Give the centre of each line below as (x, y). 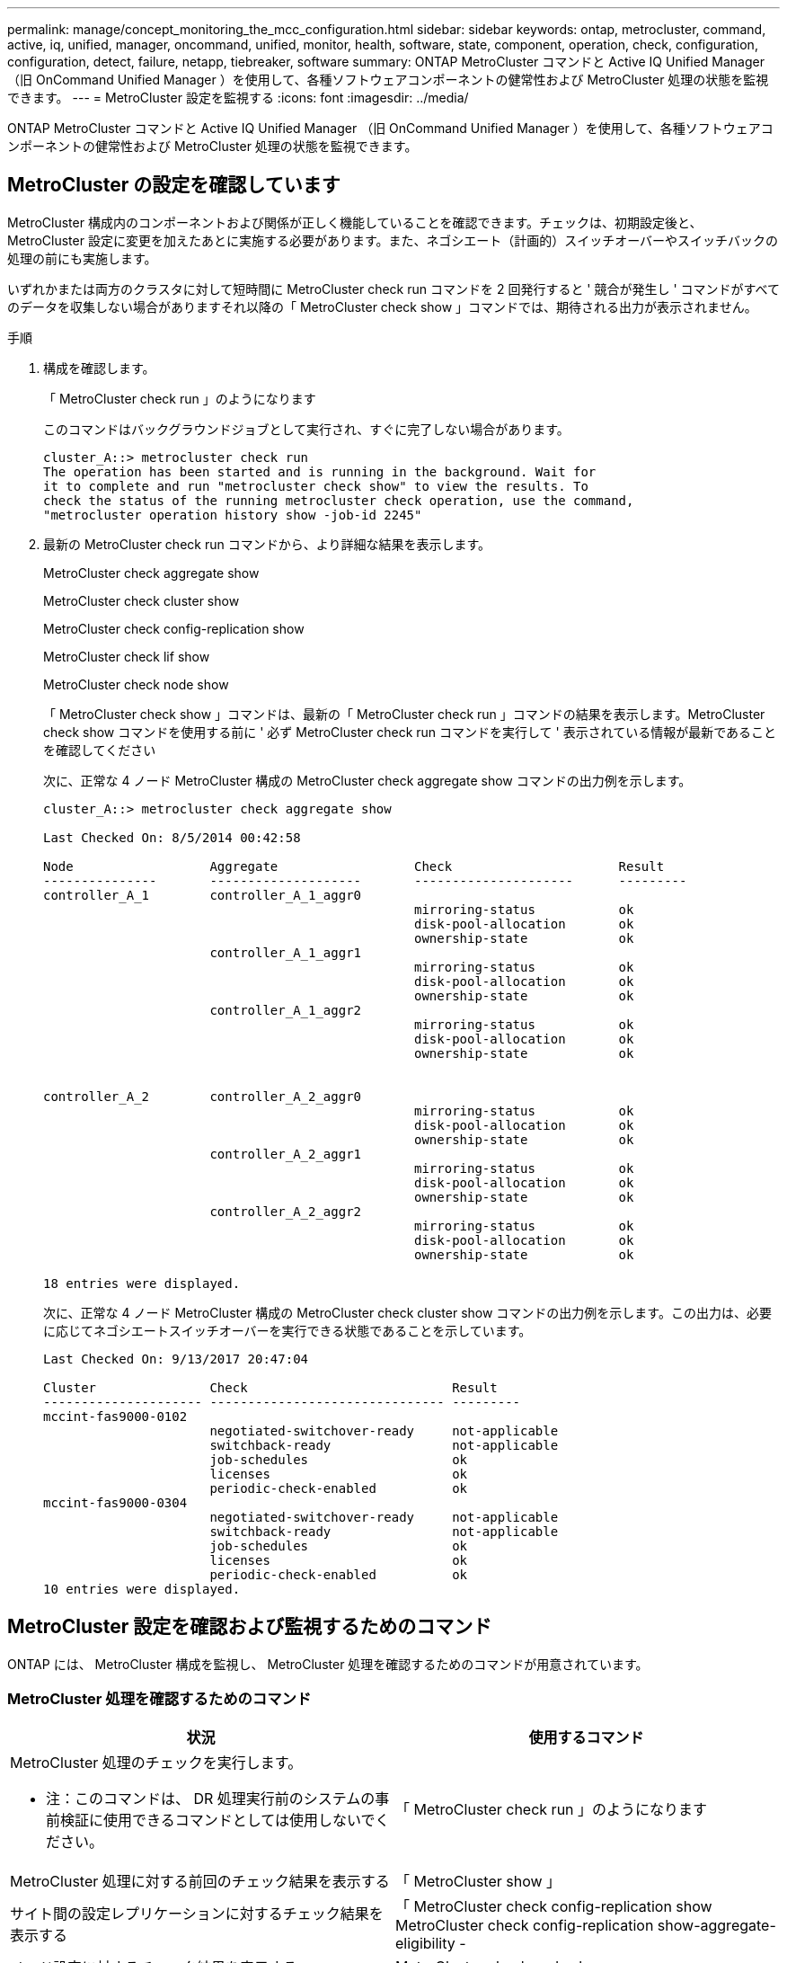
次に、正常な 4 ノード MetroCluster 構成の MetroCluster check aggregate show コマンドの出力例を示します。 (367, 780)
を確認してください (100, 750)
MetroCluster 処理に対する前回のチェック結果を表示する (200, 1882)
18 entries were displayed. (142, 1283)
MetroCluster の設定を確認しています (174, 185)
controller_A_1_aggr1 (286, 952)
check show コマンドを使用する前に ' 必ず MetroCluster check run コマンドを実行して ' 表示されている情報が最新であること (410, 732)
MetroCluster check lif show (127, 656)
